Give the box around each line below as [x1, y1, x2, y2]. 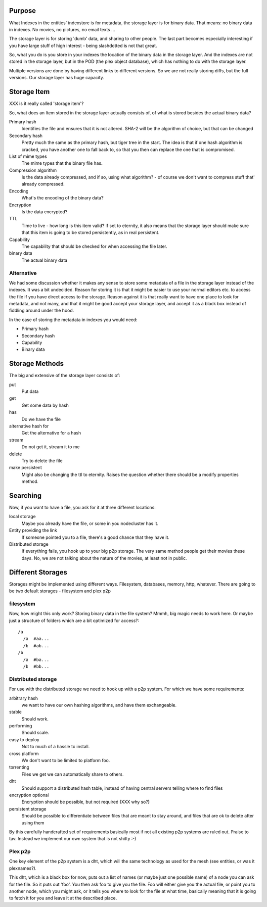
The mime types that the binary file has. [21, 160, 103, 166]
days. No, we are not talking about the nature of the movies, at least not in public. [21, 555, 187, 561]
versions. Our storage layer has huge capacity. [9, 75, 104, 81]
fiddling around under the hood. [9, 307, 74, 314]
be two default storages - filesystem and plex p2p [9, 588, 111, 594]
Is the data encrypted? [21, 209, 68, 215]
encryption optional [9, 792, 49, 798]
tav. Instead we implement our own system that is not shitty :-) [9, 836, 136, 842]
